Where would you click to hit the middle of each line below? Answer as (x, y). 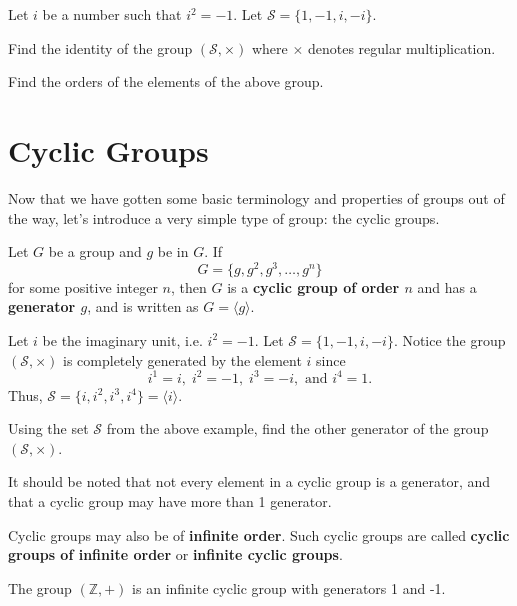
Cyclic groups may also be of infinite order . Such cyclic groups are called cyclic (259, 534)
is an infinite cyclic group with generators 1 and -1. (289, 587)
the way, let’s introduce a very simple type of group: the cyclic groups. (224, 217)
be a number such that (112, 14)
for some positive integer (83, 286)
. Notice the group (449, 339)
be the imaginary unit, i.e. (122, 339)
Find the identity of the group (100, 47)
